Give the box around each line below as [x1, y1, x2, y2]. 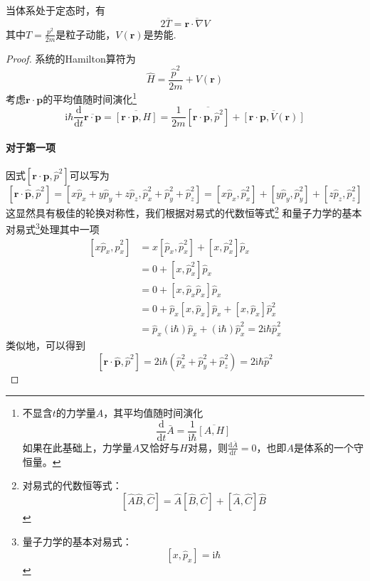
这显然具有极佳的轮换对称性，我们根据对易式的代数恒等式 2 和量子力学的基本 [6, 203, 362, 220]
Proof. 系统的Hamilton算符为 [6, 50, 136, 65]
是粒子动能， [55, 26, 116, 41]
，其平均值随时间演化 [103, 405, 203, 420]
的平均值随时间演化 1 [43, 90, 137, 106]
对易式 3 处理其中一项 [6, 220, 100, 237]
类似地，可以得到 [6, 338, 85, 353]
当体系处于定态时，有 [6, 3, 105, 17]
